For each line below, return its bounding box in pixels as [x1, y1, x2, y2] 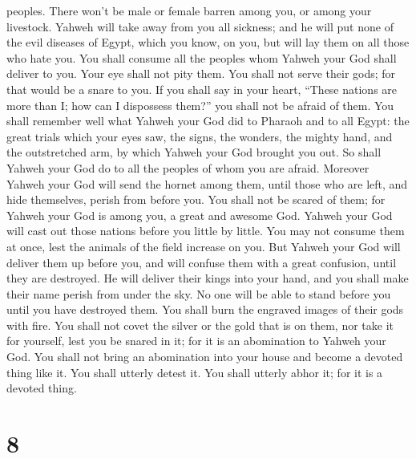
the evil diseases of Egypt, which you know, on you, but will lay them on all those [6, 34, 410, 51]
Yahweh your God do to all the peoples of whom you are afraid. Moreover [6, 159, 370, 176]
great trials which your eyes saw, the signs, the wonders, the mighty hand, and [6, 128, 393, 144]
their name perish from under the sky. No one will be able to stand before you [6, 285, 391, 302]
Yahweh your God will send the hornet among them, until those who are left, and [6, 175, 408, 192]
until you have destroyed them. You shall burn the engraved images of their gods [6, 301, 404, 318]
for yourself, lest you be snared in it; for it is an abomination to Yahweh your [6, 332, 386, 349]
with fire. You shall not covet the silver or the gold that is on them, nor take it [6, 316, 394, 333]
